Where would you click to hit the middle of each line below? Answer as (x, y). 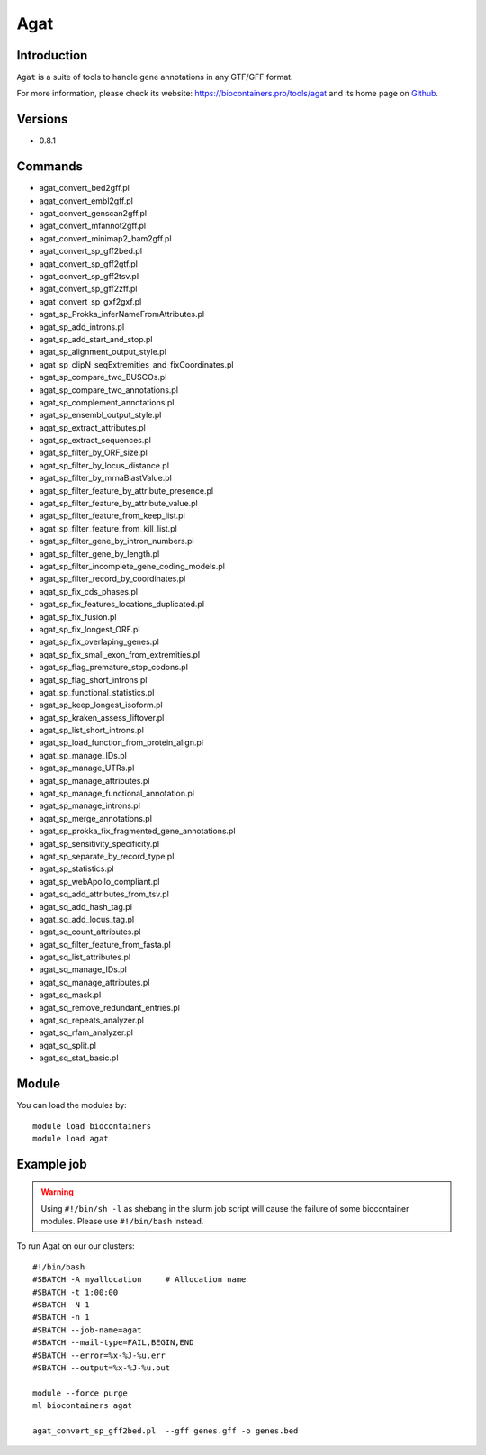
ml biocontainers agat (83, 1406)
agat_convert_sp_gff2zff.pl (88, 289)
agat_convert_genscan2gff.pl (93, 214)
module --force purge (80, 1393)
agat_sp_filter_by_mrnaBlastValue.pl (106, 478)
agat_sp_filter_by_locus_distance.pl (104, 465)
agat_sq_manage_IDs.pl (83, 969)
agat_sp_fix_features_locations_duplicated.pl (122, 605)
